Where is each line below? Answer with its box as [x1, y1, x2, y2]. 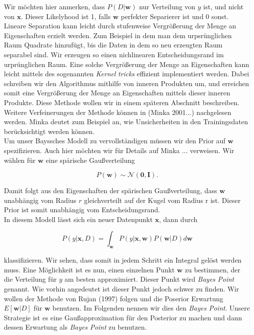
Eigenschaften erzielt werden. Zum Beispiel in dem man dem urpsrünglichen [4, 30, 232, 40]
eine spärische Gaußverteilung [46, 155, 135, 165]
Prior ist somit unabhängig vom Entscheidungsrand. [4, 204, 160, 215]
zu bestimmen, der [185, 264, 240, 274]
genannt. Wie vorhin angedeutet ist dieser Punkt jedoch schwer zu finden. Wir [4, 284, 239, 294]
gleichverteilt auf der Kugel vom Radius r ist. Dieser [84, 195, 241, 205]
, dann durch [159, 214, 198, 224]
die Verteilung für [4, 274, 57, 284]
